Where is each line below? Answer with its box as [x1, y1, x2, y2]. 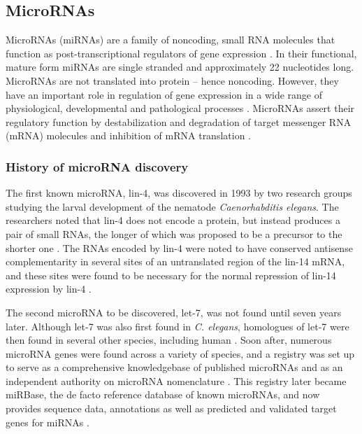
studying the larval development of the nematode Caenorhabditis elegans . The [6, 199, 339, 213]
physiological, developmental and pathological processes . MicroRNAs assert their [6, 101, 355, 115]
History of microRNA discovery [6, 157, 189, 175]
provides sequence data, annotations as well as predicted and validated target [6, 401, 337, 416]
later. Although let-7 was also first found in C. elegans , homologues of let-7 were [6, 318, 349, 333]
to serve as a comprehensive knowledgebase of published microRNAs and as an [6, 360, 343, 374]
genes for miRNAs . [6, 414, 89, 429]
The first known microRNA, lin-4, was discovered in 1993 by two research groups [6, 185, 352, 200]
